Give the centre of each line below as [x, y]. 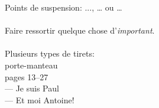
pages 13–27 [27, 76]
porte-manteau [31, 65]
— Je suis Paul [32, 88]
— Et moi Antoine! [40, 99]
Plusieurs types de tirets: [50, 53]
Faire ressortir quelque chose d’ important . [80, 30]
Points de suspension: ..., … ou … [64, 7]
